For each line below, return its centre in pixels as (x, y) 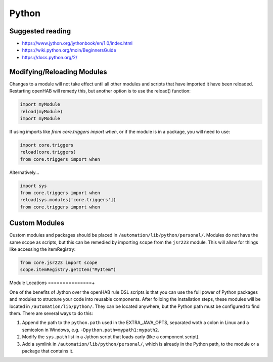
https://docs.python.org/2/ (50, 57)
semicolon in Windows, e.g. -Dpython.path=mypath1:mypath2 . (90, 330)
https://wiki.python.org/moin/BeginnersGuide (69, 50)
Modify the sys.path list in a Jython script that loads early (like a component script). (111, 337)
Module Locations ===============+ (52, 283)
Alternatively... (25, 172)
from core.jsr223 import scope (59, 263)
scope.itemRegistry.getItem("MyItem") (68, 270)
